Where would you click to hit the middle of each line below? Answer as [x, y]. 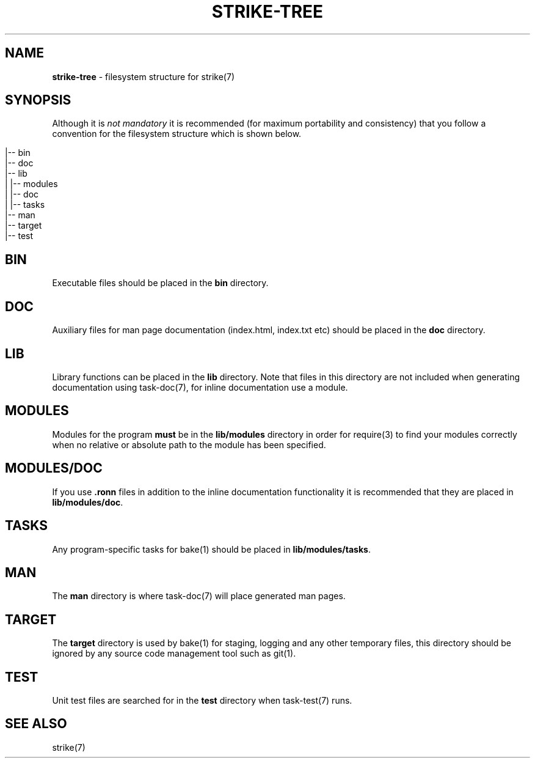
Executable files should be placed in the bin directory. [160, 283]
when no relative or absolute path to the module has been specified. [189, 444]
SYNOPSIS [38, 100]
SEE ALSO [36, 724]
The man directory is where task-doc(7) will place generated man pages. [199, 596]
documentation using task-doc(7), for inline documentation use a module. [200, 387]
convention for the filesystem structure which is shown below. [177, 134]
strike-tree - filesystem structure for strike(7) [143, 76]
